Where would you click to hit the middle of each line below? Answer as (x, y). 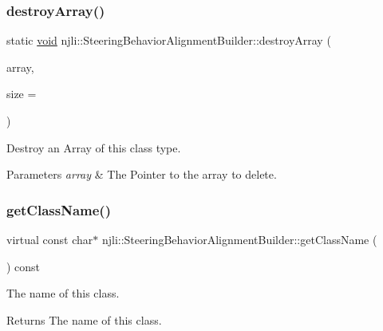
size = (22, 94)
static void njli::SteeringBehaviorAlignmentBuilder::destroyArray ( (169, 40)
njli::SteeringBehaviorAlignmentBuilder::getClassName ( (239, 239)
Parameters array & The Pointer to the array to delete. (142, 174)
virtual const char (50, 239)
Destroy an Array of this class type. (94, 147)
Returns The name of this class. (84, 319)
